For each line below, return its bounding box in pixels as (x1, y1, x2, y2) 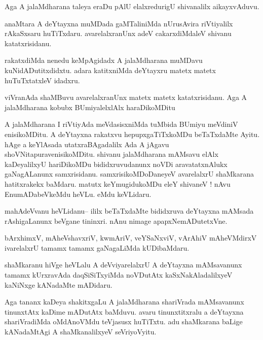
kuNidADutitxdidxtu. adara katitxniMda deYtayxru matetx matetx (5, 64, 216, 75)
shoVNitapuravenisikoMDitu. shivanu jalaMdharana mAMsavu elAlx (5, 149, 218, 159)
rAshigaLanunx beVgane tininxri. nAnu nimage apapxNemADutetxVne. (5, 215, 228, 226)
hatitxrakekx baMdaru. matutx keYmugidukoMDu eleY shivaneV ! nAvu (5, 178, 231, 189)
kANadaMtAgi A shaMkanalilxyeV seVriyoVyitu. (5, 326, 157, 337)
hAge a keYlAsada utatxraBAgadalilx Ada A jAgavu (5, 139, 169, 149)
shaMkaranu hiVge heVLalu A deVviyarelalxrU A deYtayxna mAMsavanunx (5, 259, 242, 270)
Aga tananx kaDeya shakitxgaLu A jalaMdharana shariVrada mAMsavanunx (5, 296, 244, 307)
